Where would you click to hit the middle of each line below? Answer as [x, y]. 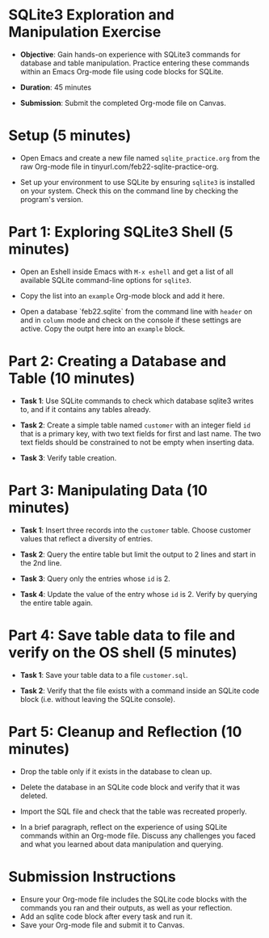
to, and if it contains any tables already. [85, 409]
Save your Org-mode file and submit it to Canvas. [102, 925]
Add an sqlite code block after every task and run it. [106, 916]
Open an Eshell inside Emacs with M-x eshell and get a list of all [127, 271]
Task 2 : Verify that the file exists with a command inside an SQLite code [140, 690]
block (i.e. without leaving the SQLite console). [98, 699]
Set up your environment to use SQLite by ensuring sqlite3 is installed [137, 182]
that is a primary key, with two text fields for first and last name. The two [140, 433]
